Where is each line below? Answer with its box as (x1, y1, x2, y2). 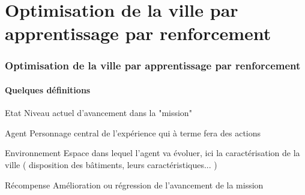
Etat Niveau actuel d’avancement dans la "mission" (5, 106, 192, 119)
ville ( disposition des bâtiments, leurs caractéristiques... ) (5, 158, 217, 170)
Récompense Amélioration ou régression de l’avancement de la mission (5, 178, 264, 191)
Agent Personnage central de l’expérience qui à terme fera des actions (5, 126, 261, 139)
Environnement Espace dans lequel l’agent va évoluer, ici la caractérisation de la (5, 147, 300, 159)
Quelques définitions (5, 84, 91, 96)
